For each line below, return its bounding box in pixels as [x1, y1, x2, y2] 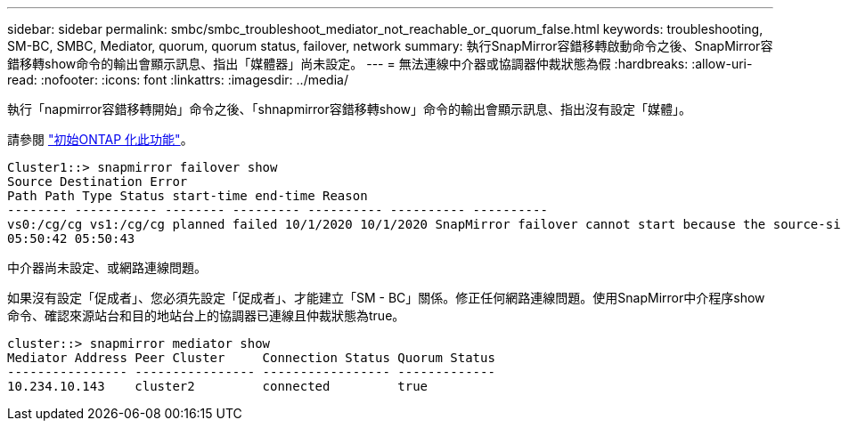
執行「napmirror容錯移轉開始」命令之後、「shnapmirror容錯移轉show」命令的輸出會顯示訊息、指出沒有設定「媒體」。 [7, 101, 692, 117]
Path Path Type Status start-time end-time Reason [7, 189, 368, 203]
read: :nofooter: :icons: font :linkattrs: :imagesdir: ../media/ [7, 72, 348, 87]
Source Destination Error [7, 174, 188, 189]
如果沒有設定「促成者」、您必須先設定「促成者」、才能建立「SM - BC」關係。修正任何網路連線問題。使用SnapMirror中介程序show [7, 290, 765, 305]
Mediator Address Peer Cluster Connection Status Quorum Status [7, 351, 495, 365]
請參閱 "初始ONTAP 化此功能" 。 [7, 132, 193, 147]
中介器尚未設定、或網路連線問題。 [7, 260, 207, 275]
